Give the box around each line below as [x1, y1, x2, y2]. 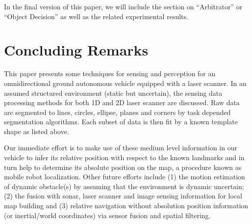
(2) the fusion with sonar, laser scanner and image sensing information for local [4, 191, 243, 201]
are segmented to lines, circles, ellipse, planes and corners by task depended [4, 107, 231, 117]
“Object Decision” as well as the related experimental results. [4, 11, 188, 21]
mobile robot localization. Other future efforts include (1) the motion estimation [4, 171, 245, 182]
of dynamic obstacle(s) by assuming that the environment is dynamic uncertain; [4, 181, 244, 191]
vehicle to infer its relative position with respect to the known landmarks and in [4, 152, 245, 163]
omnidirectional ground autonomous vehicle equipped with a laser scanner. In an [4, 78, 247, 88]
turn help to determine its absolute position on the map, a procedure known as [4, 162, 242, 172]
